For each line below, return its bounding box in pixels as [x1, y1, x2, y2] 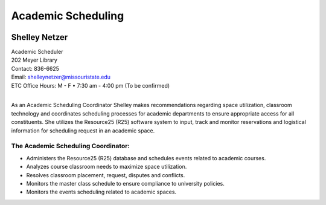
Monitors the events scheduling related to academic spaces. [26, 188, 177, 196]
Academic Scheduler [11, 48, 63, 56]
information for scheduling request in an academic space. [11, 127, 155, 134]
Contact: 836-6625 [11, 65, 60, 72]
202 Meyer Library [11, 56, 57, 63]
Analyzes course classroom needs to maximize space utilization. [26, 163, 187, 171]
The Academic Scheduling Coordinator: [11, 142, 130, 151]
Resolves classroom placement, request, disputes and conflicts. [26, 171, 185, 178]
